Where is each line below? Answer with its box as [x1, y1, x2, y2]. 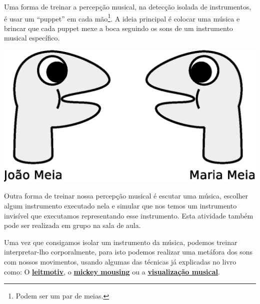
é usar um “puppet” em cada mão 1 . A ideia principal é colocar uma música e [4, 11, 240, 23]
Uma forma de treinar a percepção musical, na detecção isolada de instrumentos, [4, 1, 251, 11]
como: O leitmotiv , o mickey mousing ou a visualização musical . [4, 266, 220, 276]
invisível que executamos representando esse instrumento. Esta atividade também [4, 210, 253, 220]
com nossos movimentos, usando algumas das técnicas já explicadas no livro [4, 256, 236, 266]
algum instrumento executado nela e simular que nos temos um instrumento [4, 200, 237, 211]
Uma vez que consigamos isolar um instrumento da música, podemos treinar [4, 236, 237, 247]
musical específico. [4, 32, 60, 43]
